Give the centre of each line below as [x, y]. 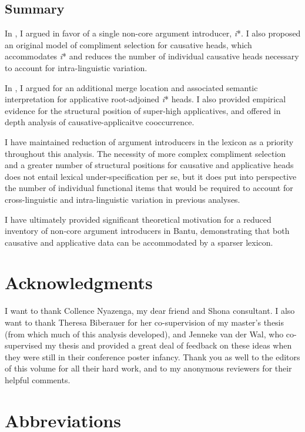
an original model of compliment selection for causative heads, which [128, 44]
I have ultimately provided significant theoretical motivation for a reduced [138, 219]
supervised [24, 345]
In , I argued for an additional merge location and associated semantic [131, 87]
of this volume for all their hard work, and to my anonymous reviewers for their [148, 368]
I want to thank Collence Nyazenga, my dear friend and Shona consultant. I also [150, 311]
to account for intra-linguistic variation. [76, 67]
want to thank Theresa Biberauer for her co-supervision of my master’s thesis [145, 322]
